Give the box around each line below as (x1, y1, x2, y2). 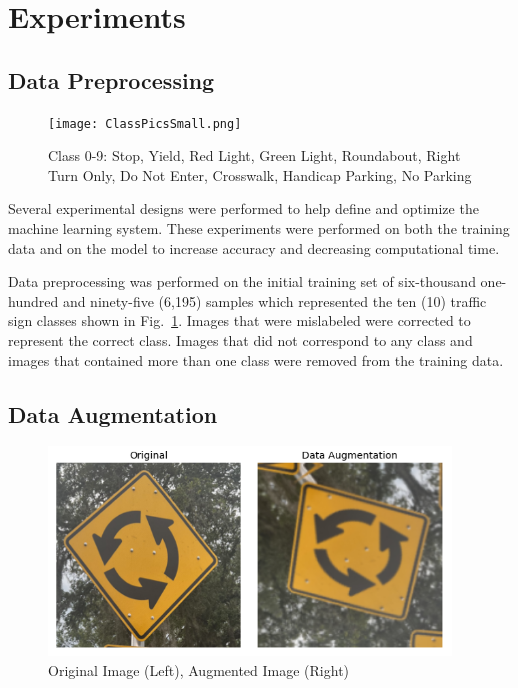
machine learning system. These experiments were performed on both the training (8, 218, 510, 239)
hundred (8, 290, 59, 311)
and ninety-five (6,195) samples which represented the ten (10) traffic (62, 290, 487, 311)
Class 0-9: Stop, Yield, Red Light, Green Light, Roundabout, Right (48, 145, 461, 166)
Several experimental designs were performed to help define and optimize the (8, 198, 479, 219)
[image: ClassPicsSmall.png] (48, 116, 242, 131)
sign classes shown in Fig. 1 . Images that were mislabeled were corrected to (8, 310, 471, 331)
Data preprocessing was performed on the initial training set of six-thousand (8, 271, 476, 292)
